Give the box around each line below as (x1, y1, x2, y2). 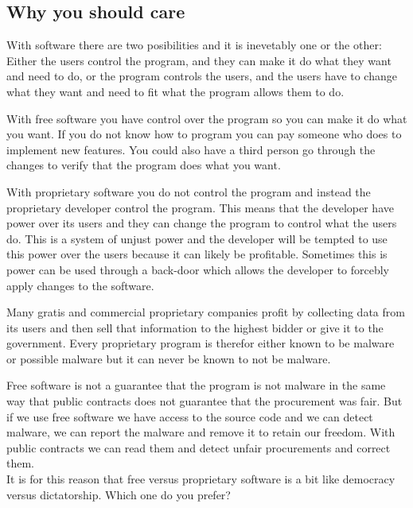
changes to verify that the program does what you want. (6, 157, 281, 173)
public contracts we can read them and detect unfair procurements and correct (6, 439, 391, 456)
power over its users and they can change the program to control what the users (6, 215, 397, 231)
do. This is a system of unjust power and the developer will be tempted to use (6, 230, 388, 246)
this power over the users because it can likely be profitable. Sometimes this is (6, 246, 388, 262)
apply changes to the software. (6, 277, 154, 293)
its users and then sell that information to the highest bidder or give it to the (6, 319, 384, 335)
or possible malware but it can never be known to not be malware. (6, 350, 331, 366)
